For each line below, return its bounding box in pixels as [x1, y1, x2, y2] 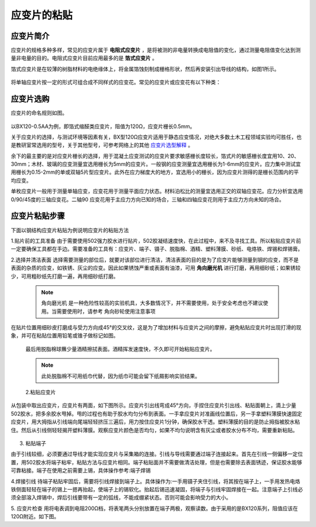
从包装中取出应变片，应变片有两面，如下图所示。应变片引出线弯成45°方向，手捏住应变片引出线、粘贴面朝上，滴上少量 [11, 402, 297, 409]
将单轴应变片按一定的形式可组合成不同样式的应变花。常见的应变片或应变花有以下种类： [11, 79, 221, 86]
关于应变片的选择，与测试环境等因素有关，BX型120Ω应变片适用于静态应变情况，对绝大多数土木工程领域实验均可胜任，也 [11, 133, 302, 140]
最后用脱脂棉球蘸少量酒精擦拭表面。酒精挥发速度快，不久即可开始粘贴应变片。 [25, 345, 215, 352]
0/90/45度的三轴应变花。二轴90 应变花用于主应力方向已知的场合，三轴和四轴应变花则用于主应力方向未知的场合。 [11, 196, 285, 203]
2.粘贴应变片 [25, 389, 56, 396]
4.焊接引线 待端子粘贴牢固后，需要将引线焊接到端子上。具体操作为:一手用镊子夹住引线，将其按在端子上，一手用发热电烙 [11, 477, 301, 485]
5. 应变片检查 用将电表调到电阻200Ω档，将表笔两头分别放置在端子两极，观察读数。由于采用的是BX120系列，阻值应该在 [11, 505, 298, 512]
